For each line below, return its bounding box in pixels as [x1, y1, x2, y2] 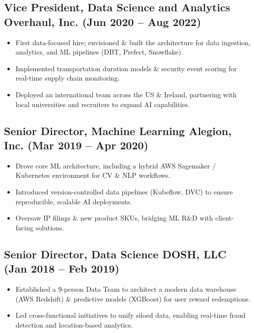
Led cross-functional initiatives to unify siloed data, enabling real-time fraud [15, 310, 246, 320]
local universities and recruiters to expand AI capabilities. [15, 99, 190, 109]
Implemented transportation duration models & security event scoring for [15, 63, 237, 73]
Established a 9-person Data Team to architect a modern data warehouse [15, 283, 236, 294]
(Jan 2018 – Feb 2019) [4, 261, 119, 276]
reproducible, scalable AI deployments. [15, 196, 132, 206]
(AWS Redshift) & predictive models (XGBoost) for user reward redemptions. [15, 293, 251, 304]
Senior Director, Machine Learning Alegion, [4, 123, 232, 138]
